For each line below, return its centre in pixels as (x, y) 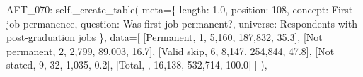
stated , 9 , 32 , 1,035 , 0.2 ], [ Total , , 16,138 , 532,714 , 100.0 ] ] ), (137, 65)
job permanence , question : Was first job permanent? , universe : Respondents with (182, 23)
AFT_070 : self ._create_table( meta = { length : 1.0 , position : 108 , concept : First (180, 9)
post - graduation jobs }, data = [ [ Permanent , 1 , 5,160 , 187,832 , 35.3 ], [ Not (165, 37)
